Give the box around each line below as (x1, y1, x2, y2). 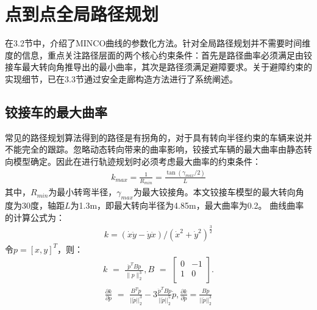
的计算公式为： (5, 211, 65, 223)
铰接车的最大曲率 (5, 102, 107, 121)
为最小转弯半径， (48, 186, 117, 198)
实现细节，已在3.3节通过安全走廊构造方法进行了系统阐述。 (5, 72, 238, 85)
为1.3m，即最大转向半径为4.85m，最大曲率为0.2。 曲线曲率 (70, 199, 304, 212)
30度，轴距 (21, 199, 65, 212)
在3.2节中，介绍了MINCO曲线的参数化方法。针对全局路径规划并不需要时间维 (5, 37, 311, 49)
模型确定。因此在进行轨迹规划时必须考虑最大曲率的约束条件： (13, 154, 261, 167)
